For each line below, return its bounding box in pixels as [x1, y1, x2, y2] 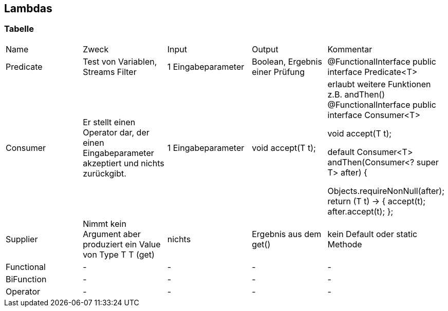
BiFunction [6, 274, 47, 284]
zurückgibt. [83, 168, 126, 179]
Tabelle [4, 24, 34, 34]
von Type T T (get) [83, 249, 155, 260]
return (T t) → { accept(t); [327, 196, 426, 206]
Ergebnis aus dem [252, 228, 322, 239]
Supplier [6, 234, 38, 244]
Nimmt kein [83, 218, 126, 229]
